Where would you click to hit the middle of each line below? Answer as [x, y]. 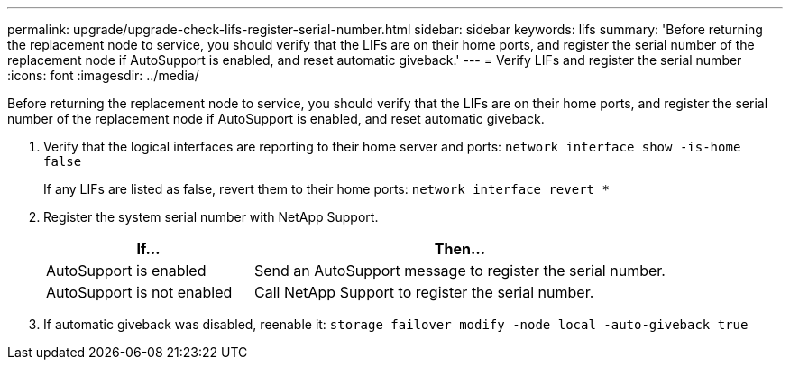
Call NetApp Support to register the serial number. [424, 292]
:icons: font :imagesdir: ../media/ [103, 75]
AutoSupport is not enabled [139, 292]
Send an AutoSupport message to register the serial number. [459, 271]
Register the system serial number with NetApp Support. [211, 217]
